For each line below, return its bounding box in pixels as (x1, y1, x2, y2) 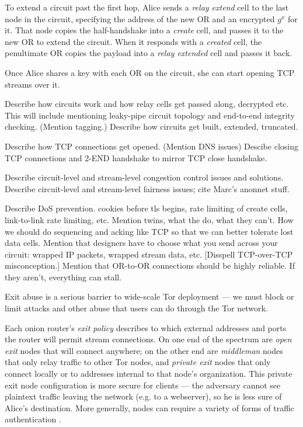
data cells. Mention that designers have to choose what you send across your (5, 237, 278, 249)
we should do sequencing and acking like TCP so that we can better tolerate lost (5, 225, 294, 237)
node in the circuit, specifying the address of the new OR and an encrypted (5, 12, 275, 25)
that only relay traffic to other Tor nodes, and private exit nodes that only (5, 356, 271, 368)
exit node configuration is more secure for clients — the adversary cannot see (5, 379, 281, 391)
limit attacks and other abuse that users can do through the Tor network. (5, 302, 268, 314)
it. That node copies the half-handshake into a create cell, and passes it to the (5, 24, 284, 36)
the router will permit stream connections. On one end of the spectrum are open (5, 333, 292, 345)
